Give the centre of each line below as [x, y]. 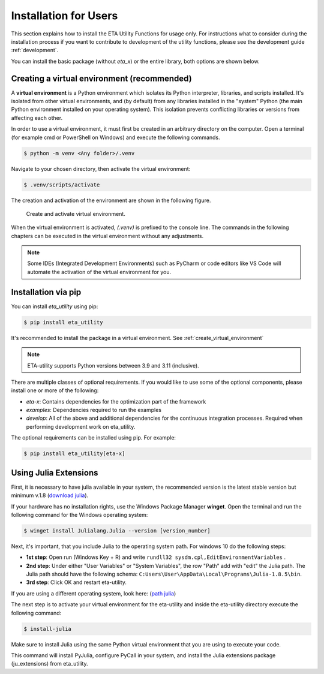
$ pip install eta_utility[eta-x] [74, 454]
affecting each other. [37, 118]
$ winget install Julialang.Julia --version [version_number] [117, 530]
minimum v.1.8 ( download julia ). [50, 495]
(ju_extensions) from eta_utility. [49, 664]
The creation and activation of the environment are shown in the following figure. [111, 200]
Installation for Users [64, 16]
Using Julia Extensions [55, 473]
